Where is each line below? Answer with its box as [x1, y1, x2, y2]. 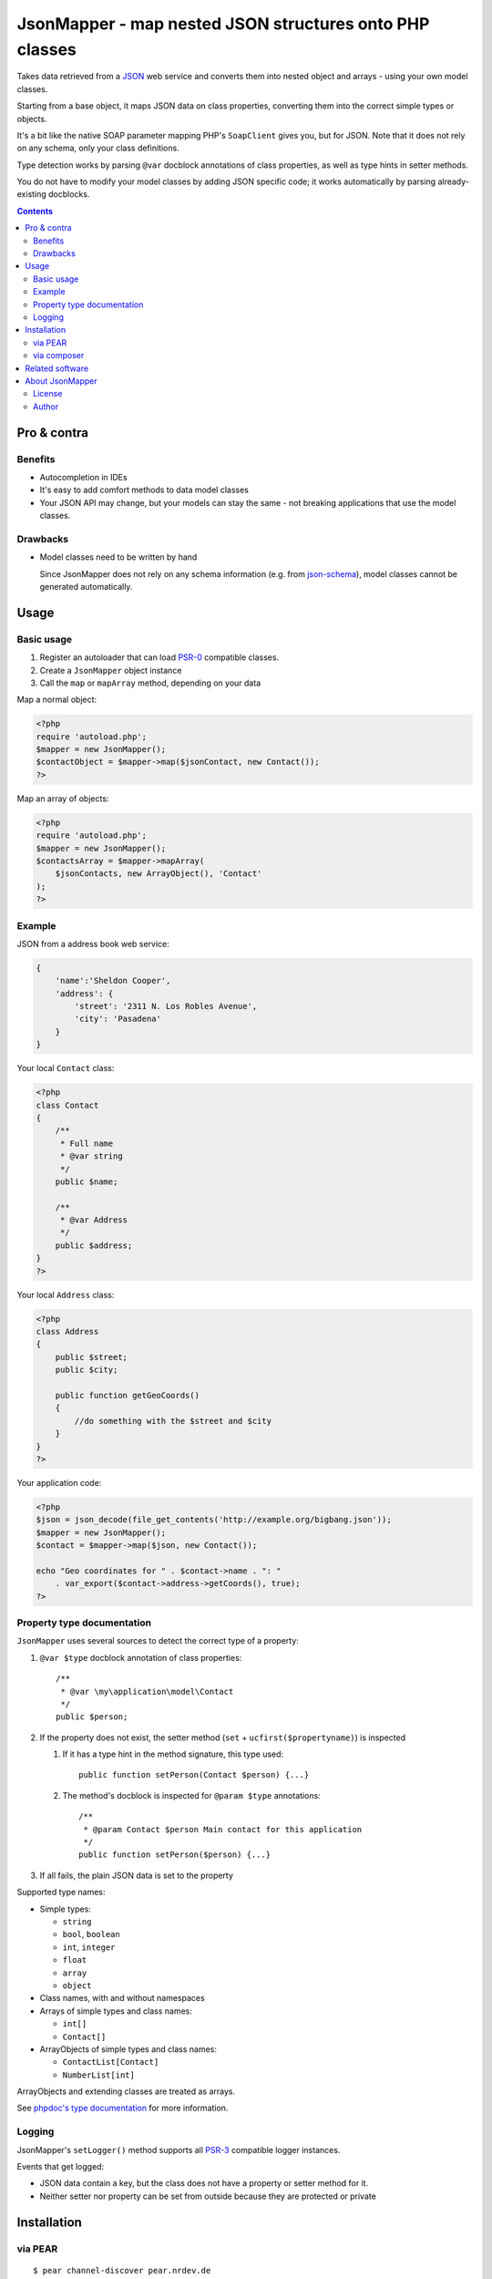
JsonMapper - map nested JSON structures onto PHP [16, 14, 430, 34]
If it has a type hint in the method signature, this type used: [62, 1748, 284, 1759]
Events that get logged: [16, 2161, 105, 2171]
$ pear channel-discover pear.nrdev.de [33, 2265, 211, 2275]
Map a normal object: [16, 694, 97, 706]
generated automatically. [39, 581, 133, 592]
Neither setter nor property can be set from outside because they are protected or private [39, 2191, 377, 2202]
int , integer [62, 1942, 116, 1953]
